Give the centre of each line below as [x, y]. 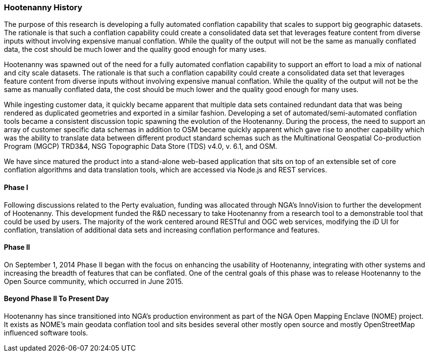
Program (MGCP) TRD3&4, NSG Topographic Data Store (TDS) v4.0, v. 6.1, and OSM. [141, 146]
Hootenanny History [43, 7]
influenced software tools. [46, 333]
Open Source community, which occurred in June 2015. [94, 281]
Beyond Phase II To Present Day [57, 299]
